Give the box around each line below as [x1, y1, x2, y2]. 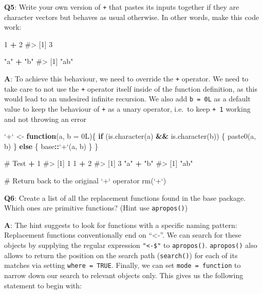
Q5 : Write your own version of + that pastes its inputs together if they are [4, 2, 239, 12]
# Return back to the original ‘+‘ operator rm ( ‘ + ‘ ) [4, 175, 166, 186]
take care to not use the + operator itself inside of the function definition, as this [4, 83, 258, 94]
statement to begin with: [4, 280, 82, 290]
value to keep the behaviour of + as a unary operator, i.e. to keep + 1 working [4, 103, 251, 114]
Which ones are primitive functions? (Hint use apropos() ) [4, 202, 188, 213]
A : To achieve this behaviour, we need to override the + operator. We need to [4, 73, 249, 84]
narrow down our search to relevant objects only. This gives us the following [4, 270, 243, 281]
